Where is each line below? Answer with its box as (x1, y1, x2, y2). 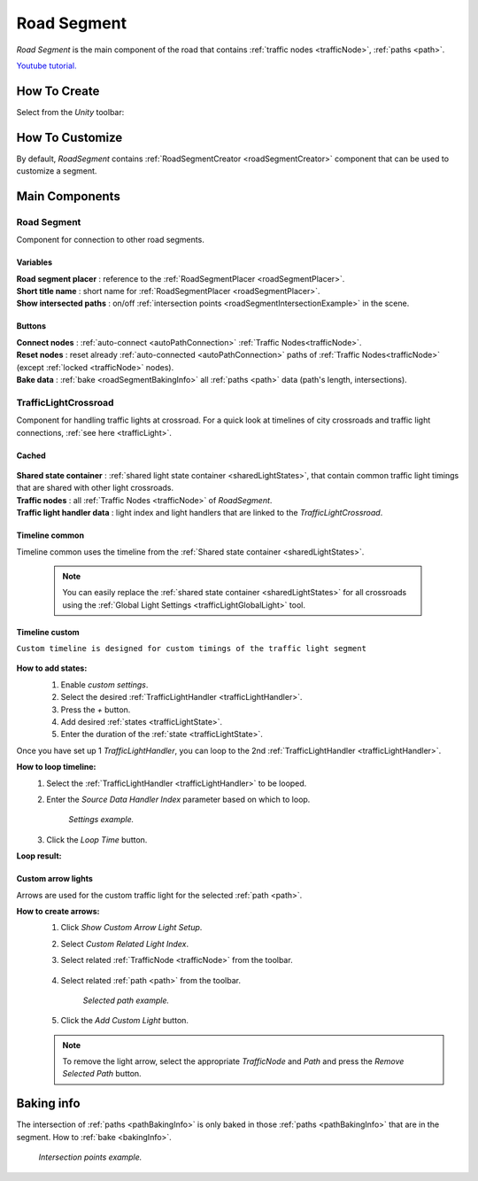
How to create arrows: (16, 905, 100, 916)
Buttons (16, 321, 47, 331)
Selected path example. (82, 995, 170, 1006)
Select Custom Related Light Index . (60, 938, 189, 949)
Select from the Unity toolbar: (16, 106, 125, 117)
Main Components (16, 189, 121, 204)
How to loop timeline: (16, 762, 96, 773)
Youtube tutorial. (16, 60, 77, 71)
